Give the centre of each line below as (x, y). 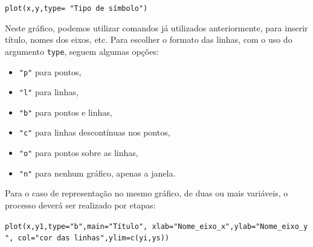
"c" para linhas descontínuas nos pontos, (95, 132)
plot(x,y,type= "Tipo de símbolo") (76, 8)
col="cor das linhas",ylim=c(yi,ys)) (94, 238)
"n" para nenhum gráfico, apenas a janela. (97, 173)
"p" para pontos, (50, 71)
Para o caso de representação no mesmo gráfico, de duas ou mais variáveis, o (147, 193)
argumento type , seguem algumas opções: (82, 51)
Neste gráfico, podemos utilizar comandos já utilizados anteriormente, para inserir (156, 27)
